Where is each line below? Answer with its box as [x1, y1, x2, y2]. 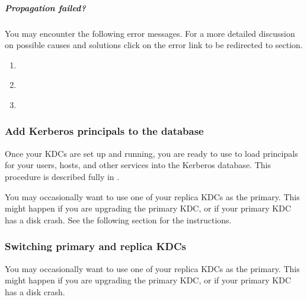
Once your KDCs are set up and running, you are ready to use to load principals [5, 147, 298, 159]
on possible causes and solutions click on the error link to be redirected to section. [5, 39, 303, 51]
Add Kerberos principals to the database [5, 124, 204, 138]
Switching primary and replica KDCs [5, 239, 186, 254]
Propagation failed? [5, 1, 86, 14]
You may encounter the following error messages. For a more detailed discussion [5, 27, 295, 39]
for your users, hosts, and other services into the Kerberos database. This [5, 159, 271, 171]
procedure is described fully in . [5, 170, 120, 182]
